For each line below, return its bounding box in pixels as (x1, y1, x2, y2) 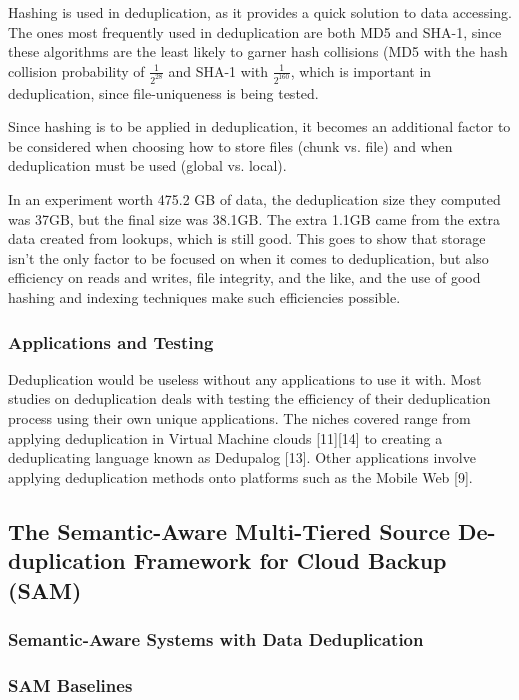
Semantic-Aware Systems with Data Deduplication (8, 626, 424, 651)
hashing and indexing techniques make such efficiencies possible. (8, 287, 401, 307)
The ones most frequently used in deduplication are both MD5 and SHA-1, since (8, 21, 502, 42)
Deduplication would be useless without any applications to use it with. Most (8, 368, 482, 389)
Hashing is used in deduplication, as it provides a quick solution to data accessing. (8, 2, 512, 22)
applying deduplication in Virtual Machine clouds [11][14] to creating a (8, 427, 443, 448)
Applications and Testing (8, 329, 214, 354)
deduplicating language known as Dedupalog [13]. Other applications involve (8, 447, 476, 468)
